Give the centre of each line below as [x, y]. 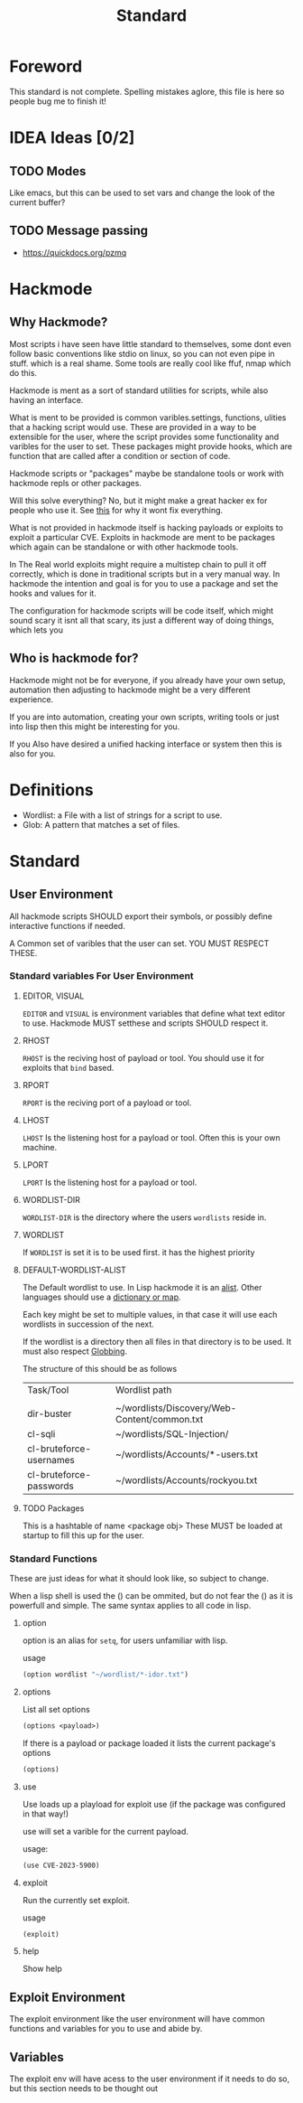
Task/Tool [48, 1390]
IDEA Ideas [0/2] [72, 138]
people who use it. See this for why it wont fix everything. [116, 510]
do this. [23, 372]
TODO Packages [53, 1508]
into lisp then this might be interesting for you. [95, 726]
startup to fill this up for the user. [83, 1535]
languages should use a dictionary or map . [102, 1297]
